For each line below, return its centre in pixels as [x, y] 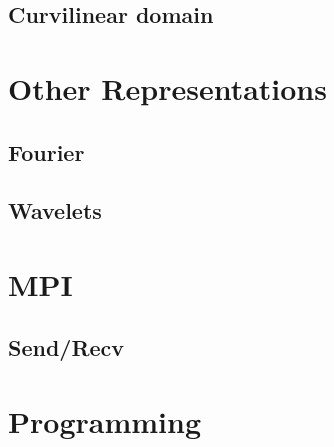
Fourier [46, 151]
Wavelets [55, 210]
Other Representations [167, 87]
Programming [104, 421]
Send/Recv [66, 347]
